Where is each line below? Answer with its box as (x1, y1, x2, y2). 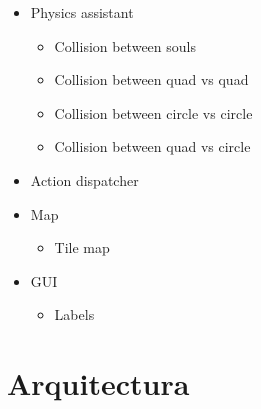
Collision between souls (54, 35, 196, 56)
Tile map (54, 237, 110, 258)
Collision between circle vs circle (54, 102, 253, 123)
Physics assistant (30, 2, 134, 22)
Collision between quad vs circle (54, 136, 251, 157)
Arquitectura (7, 363, 190, 404)
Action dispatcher (30, 169, 139, 190)
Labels (54, 304, 95, 325)
